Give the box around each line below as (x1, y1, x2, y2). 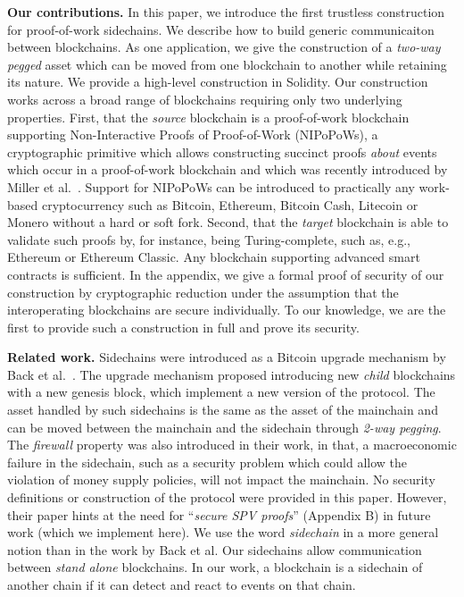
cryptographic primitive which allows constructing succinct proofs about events (7, 142, 437, 161)
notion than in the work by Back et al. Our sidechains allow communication (7, 540, 422, 559)
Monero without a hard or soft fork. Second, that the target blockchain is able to (7, 213, 449, 231)
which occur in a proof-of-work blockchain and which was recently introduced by (7, 160, 448, 179)
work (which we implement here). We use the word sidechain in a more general (7, 523, 439, 542)
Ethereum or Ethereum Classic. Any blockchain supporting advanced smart (7, 248, 420, 266)
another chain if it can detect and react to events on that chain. (7, 576, 356, 593)
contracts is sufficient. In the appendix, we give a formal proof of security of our (7, 265, 444, 283)
